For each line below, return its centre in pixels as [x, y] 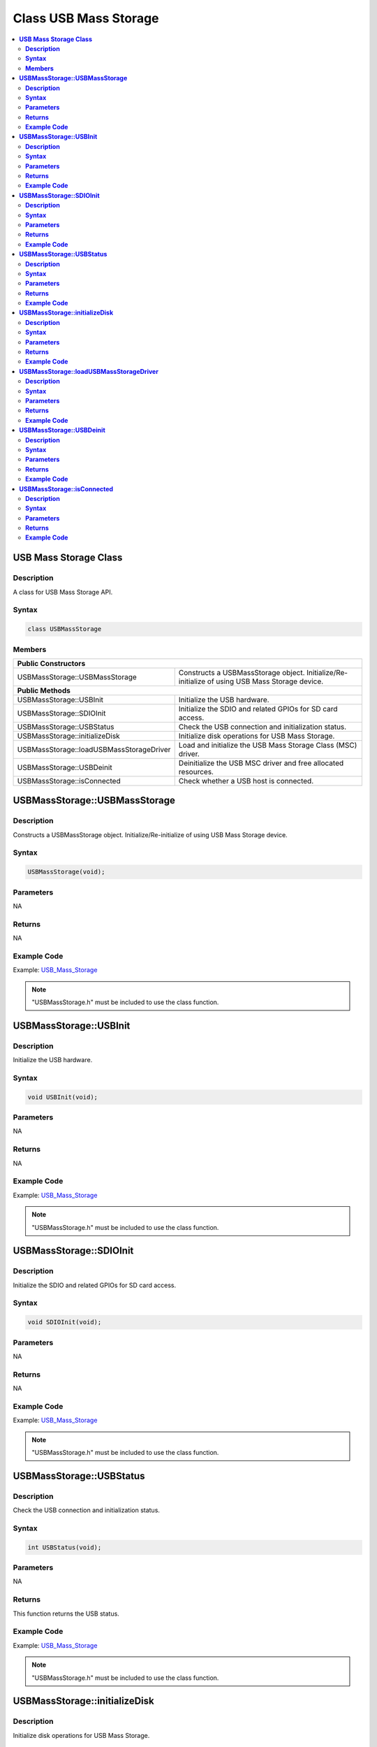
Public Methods [44, 690]
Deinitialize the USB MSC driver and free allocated [261, 763]
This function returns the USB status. [66, 1614]
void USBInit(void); [62, 1097]
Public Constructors [51, 663]
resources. [196, 771]
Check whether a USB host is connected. [246, 781]
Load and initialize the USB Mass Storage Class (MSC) [268, 745]
